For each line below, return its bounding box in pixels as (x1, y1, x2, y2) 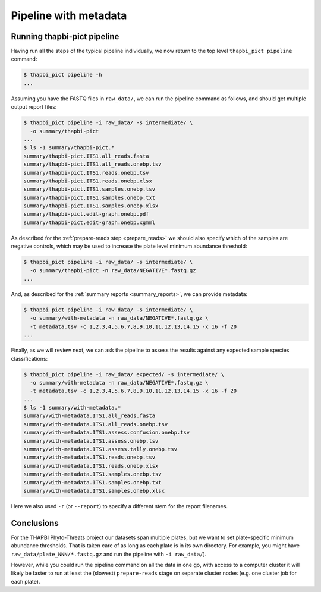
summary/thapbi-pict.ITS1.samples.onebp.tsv (23, 186, 156, 193)
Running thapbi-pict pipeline (11, 32, 119, 42)
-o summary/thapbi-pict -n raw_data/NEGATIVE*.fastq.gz (30, 267, 196, 273)
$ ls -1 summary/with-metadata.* (23, 404, 121, 411)
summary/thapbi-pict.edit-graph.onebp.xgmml (23, 219, 156, 226)
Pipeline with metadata (11, 9, 127, 22)
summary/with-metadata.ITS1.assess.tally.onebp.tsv (23, 446, 178, 453)
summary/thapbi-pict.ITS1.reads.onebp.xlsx (23, 177, 153, 184)
